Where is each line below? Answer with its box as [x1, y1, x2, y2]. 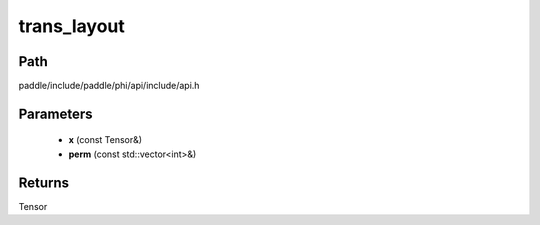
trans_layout [18, 15, 125, 37]
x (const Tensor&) [68, 134, 143, 146]
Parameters [18, 105, 93, 122]
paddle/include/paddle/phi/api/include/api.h [18, 80, 200, 92]
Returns [18, 174, 70, 191]
